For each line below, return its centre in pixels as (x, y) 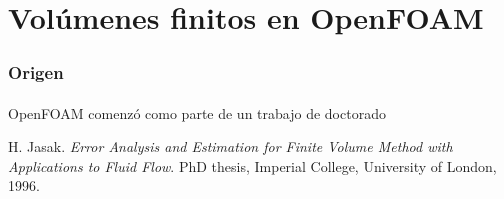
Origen (36, 71)
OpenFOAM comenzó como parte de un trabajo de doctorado (197, 112)
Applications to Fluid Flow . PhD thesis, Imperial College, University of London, (252, 165)
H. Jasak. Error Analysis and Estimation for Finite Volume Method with (230, 146)
